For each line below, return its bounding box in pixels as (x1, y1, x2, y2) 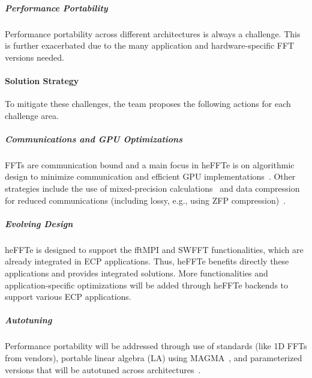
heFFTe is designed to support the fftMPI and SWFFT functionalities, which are (5, 243, 304, 255)
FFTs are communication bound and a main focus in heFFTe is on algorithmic (5, 158, 295, 171)
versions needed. (5, 50, 64, 63)
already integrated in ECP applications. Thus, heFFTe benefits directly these (5, 255, 289, 267)
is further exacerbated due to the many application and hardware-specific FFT (5, 39, 295, 52)
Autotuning (5, 314, 52, 326)
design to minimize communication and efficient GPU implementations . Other (5, 170, 296, 183)
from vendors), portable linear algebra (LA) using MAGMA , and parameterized (5, 351, 302, 364)
